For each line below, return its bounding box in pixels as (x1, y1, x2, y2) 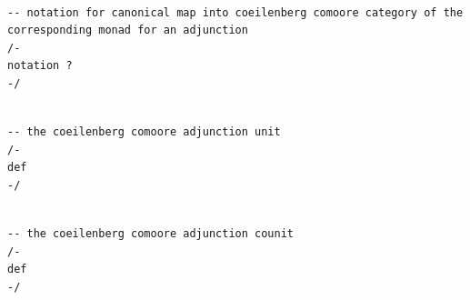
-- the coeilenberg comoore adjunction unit (7, 125, 281, 139)
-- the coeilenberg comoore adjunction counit (7, 227, 294, 241)
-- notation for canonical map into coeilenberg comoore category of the (7, 5, 464, 19)
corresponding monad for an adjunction (7, 24, 248, 37)
